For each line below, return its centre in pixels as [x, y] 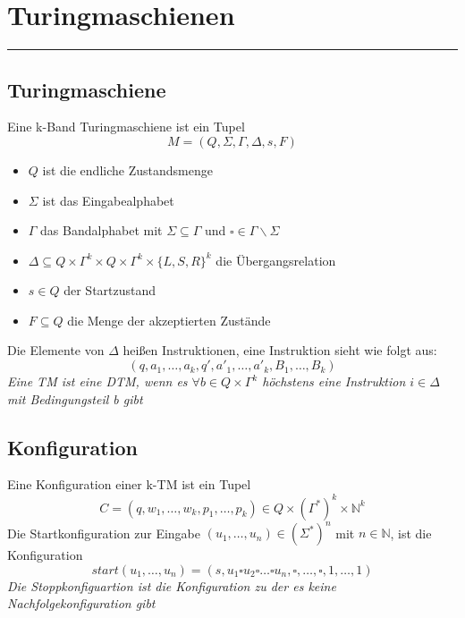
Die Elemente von [56, 350]
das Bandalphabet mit [101, 230]
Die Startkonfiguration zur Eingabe [104, 533]
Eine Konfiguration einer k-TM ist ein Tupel [129, 484]
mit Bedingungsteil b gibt [75, 398]
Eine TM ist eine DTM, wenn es [97, 381]
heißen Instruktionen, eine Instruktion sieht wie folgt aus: [280, 350]
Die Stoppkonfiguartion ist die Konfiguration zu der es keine [172, 585]
